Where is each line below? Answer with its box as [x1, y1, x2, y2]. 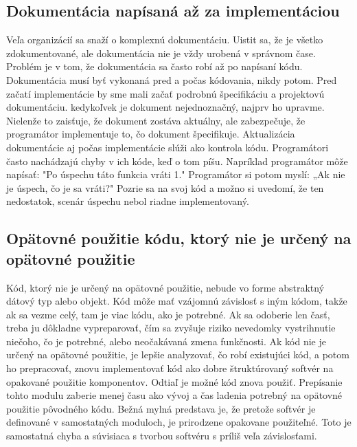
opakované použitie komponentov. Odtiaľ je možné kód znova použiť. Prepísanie [6, 374, 343, 389]
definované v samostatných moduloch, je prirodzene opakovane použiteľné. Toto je [6, 415, 352, 429]
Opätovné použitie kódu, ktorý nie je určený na [6, 228, 352, 249]
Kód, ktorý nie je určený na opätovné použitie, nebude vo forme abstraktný [6, 280, 325, 294]
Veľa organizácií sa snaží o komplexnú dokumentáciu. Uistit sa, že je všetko [6, 32, 323, 47]
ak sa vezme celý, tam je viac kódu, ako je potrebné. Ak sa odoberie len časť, [6, 307, 330, 321]
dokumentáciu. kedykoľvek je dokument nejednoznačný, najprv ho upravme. [6, 100, 325, 114]
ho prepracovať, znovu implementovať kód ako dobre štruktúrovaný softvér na [6, 361, 334, 375]
